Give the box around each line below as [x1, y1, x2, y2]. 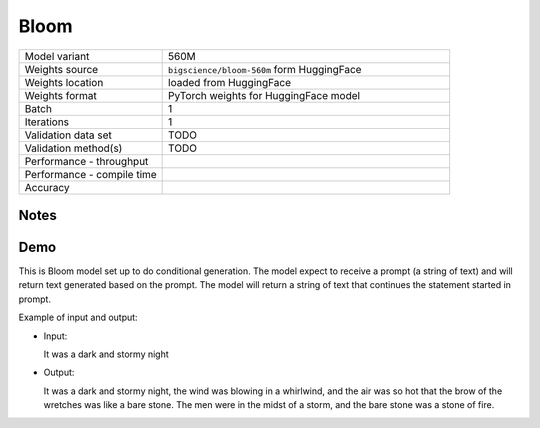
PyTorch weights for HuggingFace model [168, 88, 360, 102]
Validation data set [24, 128, 112, 142]
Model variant [24, 49, 90, 63]
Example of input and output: [18, 311, 139, 324]
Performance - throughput [24, 154, 149, 168]
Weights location [24, 75, 104, 89]
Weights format [24, 88, 97, 102]
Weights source [24, 62, 99, 76]
